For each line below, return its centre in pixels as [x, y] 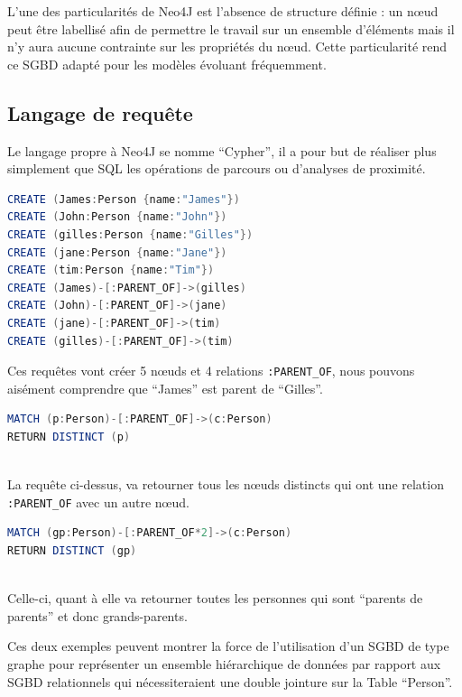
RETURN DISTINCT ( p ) [69, 437]
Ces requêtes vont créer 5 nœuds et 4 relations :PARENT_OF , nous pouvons [211, 371]
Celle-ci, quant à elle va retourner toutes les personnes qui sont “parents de [215, 598]
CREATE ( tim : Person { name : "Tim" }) [111, 270]
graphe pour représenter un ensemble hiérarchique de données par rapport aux [224, 663]
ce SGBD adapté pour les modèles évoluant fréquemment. [167, 64]
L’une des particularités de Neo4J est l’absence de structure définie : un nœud [223, 11]
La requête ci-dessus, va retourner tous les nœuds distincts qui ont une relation [226, 484]
